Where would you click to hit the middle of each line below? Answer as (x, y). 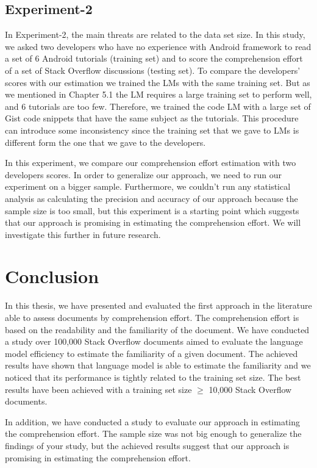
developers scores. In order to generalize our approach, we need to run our (144, 174)
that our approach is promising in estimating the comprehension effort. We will (153, 222)
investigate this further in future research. (83, 234)
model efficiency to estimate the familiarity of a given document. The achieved (151, 353)
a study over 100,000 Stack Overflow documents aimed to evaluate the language (154, 341)
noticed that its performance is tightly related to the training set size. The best (153, 377)
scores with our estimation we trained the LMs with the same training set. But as (158, 82)
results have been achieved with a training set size (98, 389)
